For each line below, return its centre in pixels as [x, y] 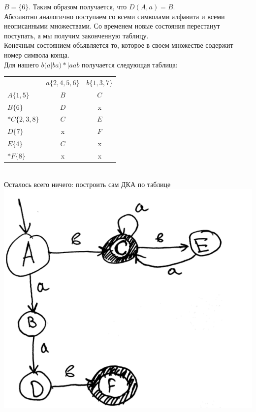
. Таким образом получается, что [78, 6]
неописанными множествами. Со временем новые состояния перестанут [112, 26]
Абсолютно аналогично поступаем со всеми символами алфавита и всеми [114, 16]
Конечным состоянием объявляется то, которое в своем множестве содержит [119, 45]
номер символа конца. [37, 54]
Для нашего [21, 64]
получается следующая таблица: [130, 64]
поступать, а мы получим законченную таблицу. [76, 35]
